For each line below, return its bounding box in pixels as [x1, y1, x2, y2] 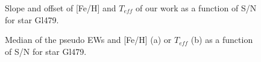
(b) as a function [190, 33, 253, 46]
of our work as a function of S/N [136, 2, 257, 14]
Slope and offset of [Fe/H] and [5, 2, 116, 14]
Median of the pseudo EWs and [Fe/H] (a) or [5, 33, 172, 46]
